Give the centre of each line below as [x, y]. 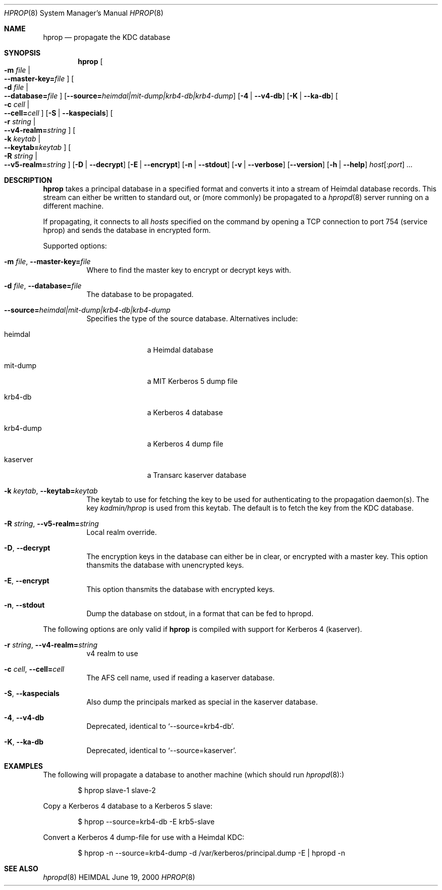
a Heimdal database [180, 350]
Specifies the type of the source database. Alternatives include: [192, 318]
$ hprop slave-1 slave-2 [117, 790]
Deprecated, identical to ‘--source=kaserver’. [161, 750]
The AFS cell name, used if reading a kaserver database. [181, 678]
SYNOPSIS [22, 53]
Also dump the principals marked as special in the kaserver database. [202, 702]
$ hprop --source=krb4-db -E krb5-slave [146, 822]
